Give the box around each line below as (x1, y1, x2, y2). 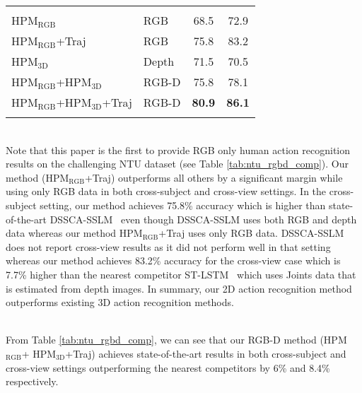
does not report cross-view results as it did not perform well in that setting (6, 239, 331, 254)
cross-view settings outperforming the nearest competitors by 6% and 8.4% (6, 360, 330, 375)
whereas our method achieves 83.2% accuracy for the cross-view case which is (6, 253, 341, 268)
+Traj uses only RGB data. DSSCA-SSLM (158, 225, 344, 240)
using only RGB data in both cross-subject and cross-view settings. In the (6, 184, 327, 199)
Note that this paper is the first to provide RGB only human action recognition (6, 142, 351, 157)
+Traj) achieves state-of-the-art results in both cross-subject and (65, 346, 346, 360)
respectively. (6, 374, 59, 389)
